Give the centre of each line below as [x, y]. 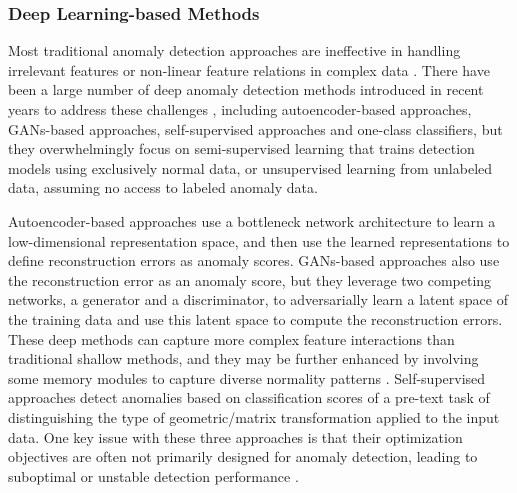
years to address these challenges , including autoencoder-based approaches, [240, 109]
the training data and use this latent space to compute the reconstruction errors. [255, 318]
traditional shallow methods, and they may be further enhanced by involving [243, 358]
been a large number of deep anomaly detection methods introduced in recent [246, 89]
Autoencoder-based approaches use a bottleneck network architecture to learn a [252, 220]
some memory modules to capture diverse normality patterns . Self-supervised [247, 377]
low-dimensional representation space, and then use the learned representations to [259, 240]
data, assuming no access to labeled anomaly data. [163, 187]
